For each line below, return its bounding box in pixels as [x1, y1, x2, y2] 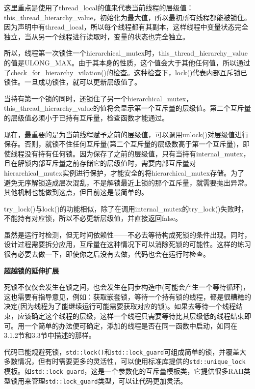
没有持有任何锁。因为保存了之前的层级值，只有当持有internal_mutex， [24, 148, 250, 158]
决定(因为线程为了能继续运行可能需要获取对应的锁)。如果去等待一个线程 [4, 301, 236, 311]
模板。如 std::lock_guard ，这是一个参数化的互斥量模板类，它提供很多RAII [4, 366, 244, 376]
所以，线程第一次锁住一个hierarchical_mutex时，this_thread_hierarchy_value [4, 48, 248, 58]
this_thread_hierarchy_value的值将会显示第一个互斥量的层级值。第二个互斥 [4, 103, 244, 113]
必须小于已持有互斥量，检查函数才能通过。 [31, 112, 169, 122]
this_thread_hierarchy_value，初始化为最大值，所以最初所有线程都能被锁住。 [4, 12, 251, 22]
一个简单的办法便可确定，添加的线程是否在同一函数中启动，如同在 [24, 320, 237, 330]
